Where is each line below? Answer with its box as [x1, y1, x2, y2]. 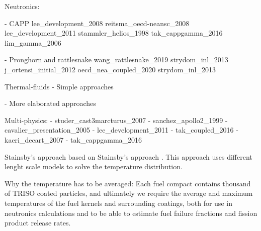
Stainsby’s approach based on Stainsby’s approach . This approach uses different [5, 151, 252, 162]
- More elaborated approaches [5, 98, 96, 108]
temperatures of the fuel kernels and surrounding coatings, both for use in [5, 197, 232, 208]
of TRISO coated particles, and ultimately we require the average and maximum [5, 188, 253, 198]
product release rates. [5, 217, 71, 228]
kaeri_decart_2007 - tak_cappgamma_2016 [5, 134, 142, 145]
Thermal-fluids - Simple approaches [5, 81, 114, 91]
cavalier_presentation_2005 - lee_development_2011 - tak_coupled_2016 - [5, 125, 238, 135]
